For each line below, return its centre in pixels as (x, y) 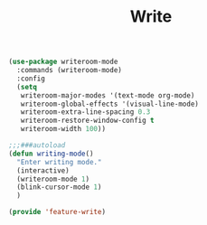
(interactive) (43, 170)
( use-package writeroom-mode (63, 62)
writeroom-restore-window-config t (87, 121)
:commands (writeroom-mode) (70, 70)
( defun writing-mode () (51, 154)
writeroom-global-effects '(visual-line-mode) (110, 104)
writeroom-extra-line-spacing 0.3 (85, 112)
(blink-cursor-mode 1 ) (59, 187)
